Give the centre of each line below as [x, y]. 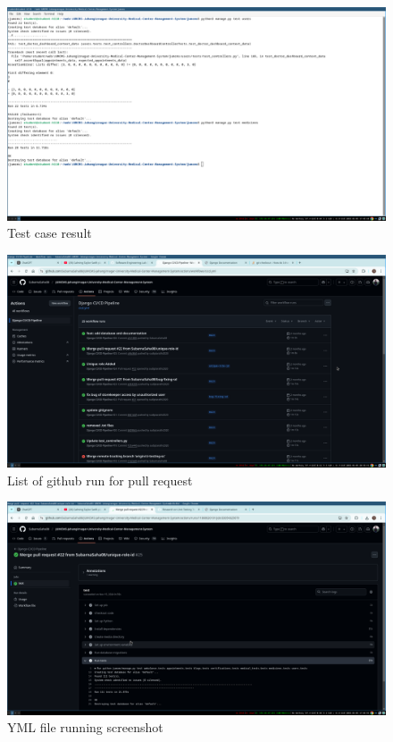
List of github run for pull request [100, 480]
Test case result [50, 233]
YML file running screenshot [85, 727]
